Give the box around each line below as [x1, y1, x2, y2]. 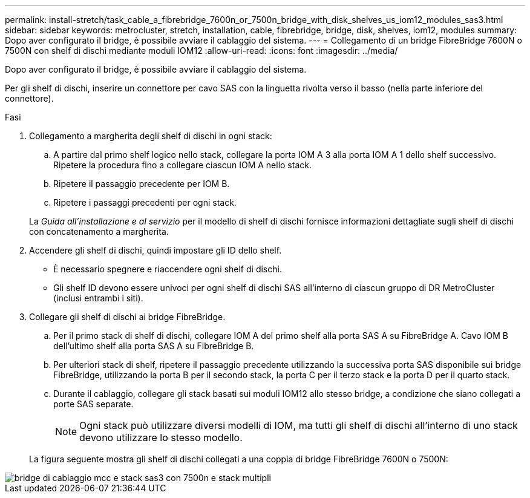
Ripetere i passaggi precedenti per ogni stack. [53, 197, 237, 208]
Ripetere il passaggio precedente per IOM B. [53, 179, 230, 189]
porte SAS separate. [53, 399, 134, 409]
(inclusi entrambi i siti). [53, 293, 143, 303]
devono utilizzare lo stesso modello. [79, 431, 243, 444]
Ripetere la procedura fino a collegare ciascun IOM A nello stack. [53, 160, 312, 170]
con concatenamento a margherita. [29, 226, 169, 237]
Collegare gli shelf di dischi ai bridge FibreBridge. [29, 312, 226, 322]
